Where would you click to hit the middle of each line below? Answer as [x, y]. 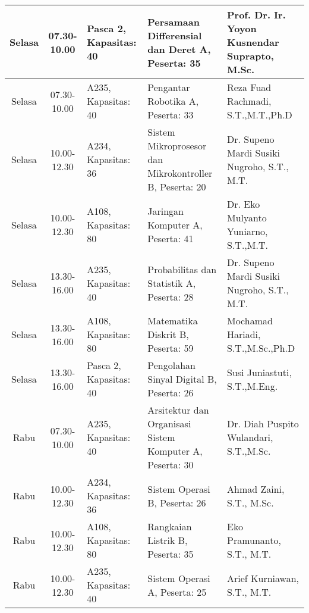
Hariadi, [244, 334]
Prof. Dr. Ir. [256, 15]
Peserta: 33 [171, 115]
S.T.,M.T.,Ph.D [259, 115]
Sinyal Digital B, [182, 379]
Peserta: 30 [171, 465]
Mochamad [250, 320]
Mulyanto [247, 218]
